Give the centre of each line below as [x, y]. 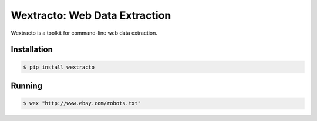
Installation [32, 50]
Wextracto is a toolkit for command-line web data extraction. [84, 33]
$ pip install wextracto [59, 67]
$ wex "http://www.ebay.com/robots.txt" [82, 103]
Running [27, 85]
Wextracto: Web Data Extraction [91, 15]
